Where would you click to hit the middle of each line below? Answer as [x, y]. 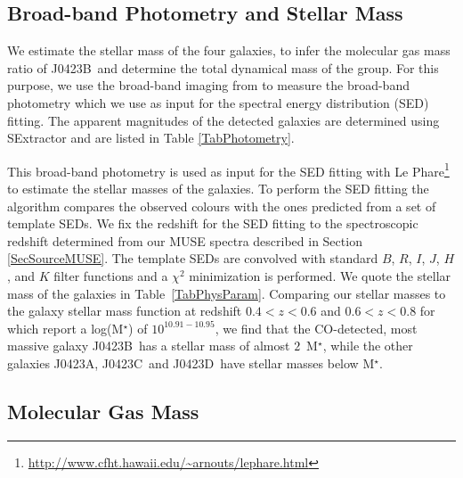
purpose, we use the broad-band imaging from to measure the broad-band [208, 85]
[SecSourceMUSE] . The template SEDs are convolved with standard [193, 258]
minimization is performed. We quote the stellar [320, 275]
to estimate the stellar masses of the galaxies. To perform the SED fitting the [218, 189]
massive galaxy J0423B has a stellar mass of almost [149, 346]
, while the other [368, 346]
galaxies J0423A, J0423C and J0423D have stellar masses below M [191, 363]
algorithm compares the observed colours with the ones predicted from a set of [222, 206]
